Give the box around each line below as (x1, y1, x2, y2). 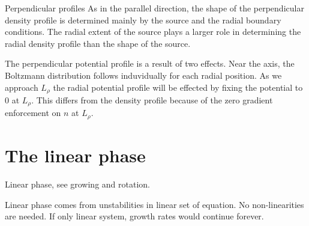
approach (5, 81, 38, 93)
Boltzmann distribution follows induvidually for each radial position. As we (5, 69, 282, 81)
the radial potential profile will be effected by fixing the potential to (53, 81, 303, 93)
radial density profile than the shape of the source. (5, 37, 191, 49)
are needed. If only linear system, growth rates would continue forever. (5, 210, 264, 222)
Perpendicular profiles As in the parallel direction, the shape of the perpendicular (5, 2, 304, 14)
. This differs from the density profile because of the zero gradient (31, 94, 273, 106)
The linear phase (5, 143, 146, 168)
